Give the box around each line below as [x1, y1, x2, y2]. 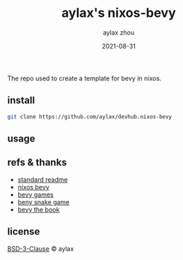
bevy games [17, 190, 54, 199]
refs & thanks [7, 156, 67, 168]
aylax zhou [102, 28, 135, 37]
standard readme [17, 175, 69, 184]
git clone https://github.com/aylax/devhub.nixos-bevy [7, 113, 172, 120]
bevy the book [17, 205, 60, 213]
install [7, 94, 35, 106]
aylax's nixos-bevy [61, 5, 177, 21]
